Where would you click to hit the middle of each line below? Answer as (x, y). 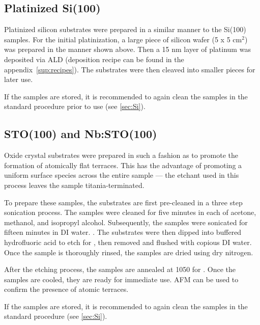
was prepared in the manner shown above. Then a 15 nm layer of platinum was (127, 49)
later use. (19, 79)
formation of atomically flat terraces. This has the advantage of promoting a (123, 165)
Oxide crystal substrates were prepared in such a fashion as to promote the (121, 155)
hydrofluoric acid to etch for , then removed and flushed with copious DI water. (128, 242)
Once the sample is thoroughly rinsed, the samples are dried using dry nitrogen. (129, 252)
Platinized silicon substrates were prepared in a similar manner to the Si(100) (125, 29)
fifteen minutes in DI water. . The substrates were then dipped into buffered (123, 232)
